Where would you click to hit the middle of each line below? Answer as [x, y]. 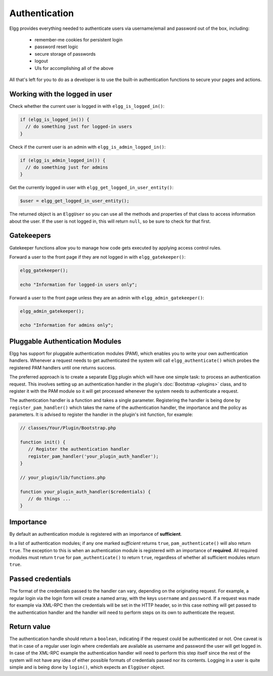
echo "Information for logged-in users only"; [79, 284]
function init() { [43, 442]
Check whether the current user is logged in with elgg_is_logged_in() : [87, 106]
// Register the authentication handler [79, 449]
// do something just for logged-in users [79, 127]
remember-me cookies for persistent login [79, 39]
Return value [30, 627]
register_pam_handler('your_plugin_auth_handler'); [93, 456]
